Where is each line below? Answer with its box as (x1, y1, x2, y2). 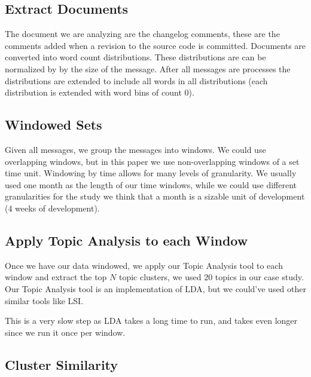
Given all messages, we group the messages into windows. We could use (5, 143, 266, 155)
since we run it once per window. (5, 326, 126, 338)
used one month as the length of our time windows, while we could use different (5, 178, 297, 191)
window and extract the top (5, 271, 107, 283)
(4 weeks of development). (5, 201, 100, 214)
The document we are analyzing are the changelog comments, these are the (5, 27, 280, 40)
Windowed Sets (5, 115, 102, 134)
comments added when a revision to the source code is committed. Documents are (5, 39, 306, 51)
